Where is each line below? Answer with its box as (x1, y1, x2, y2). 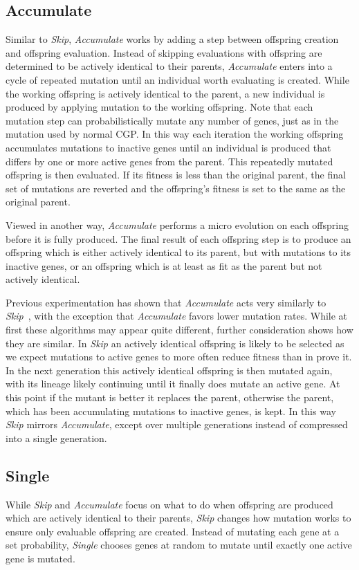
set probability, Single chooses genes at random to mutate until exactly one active (6, 537, 352, 552)
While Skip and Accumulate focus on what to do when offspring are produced (6, 497, 333, 511)
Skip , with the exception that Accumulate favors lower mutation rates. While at (6, 309, 348, 323)
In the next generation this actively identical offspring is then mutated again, (6, 362, 333, 377)
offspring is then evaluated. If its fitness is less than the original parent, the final (6, 167, 346, 182)
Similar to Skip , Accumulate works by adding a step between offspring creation (6, 32, 339, 46)
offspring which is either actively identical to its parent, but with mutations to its (6, 245, 351, 259)
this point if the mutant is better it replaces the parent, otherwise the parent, (6, 390, 334, 405)
